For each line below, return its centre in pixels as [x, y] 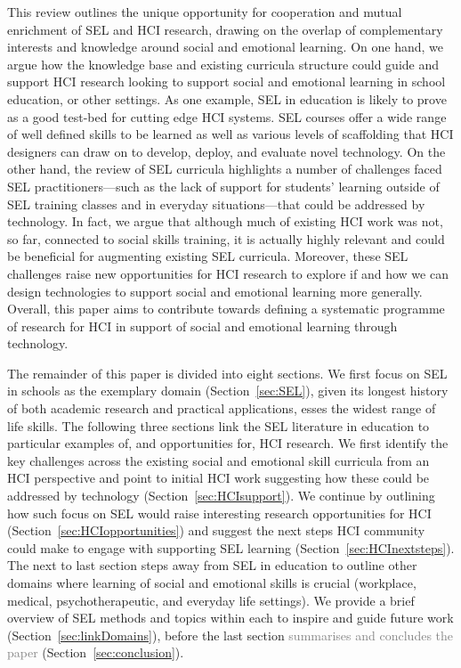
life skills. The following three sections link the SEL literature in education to [218, 425]
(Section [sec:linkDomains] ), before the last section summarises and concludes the [230, 635]
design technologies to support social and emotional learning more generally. [215, 291]
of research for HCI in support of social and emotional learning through [202, 326]
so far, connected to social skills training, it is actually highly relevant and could [226, 238]
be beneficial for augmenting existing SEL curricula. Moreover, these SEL [208, 256]
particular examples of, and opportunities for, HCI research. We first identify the [228, 443]
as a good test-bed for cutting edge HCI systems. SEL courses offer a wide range [227, 116]
